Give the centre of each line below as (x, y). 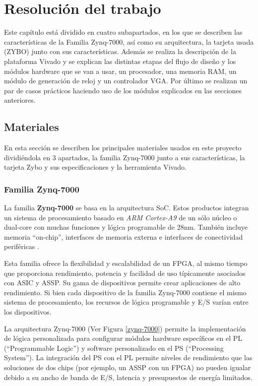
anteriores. (20, 100)
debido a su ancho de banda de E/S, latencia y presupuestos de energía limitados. (128, 377)
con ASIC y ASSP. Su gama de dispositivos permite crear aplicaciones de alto (122, 283)
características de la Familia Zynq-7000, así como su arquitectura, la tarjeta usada (129, 41)
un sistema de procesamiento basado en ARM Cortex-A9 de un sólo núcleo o (121, 217)
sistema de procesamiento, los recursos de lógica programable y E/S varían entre (126, 302)
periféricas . (22, 246)
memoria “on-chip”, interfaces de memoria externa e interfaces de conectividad (124, 236)
